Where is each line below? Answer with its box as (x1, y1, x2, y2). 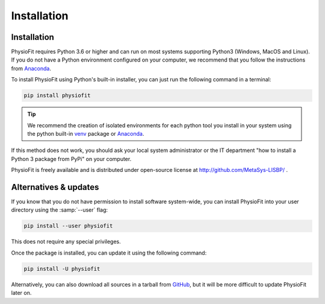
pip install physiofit (23, 92, 91, 99)
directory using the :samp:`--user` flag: (11, 206, 108, 214)
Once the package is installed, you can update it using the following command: (11, 249, 207, 256)
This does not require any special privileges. (11, 238, 122, 245)
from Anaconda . (11, 65, 51, 72)
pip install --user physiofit (23, 223, 113, 229)
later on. (11, 290, 32, 297)
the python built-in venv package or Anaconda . (27, 130, 144, 137)
